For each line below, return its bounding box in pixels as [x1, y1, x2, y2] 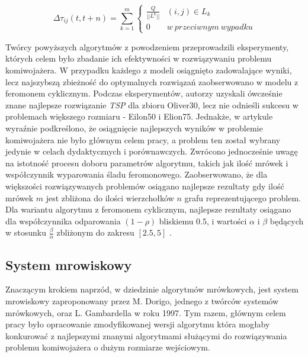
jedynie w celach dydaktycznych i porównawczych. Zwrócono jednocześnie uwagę [5, 145, 298, 157]
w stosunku [5, 226, 46, 239]
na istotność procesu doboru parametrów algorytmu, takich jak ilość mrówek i [5, 156, 288, 169]
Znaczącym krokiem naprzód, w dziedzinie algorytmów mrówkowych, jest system [5, 283, 299, 295]
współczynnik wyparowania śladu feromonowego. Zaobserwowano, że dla [5, 168, 268, 181]
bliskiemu [159, 214, 194, 227]
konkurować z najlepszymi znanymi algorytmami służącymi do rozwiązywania [5, 329, 287, 342]
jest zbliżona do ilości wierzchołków [46, 191, 174, 204]
